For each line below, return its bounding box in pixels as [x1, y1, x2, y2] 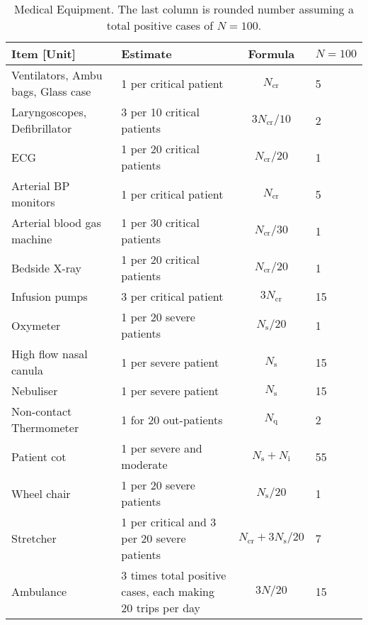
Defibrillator [11, 120, 72, 136]
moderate [121, 456, 168, 472]
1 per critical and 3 [121, 514, 217, 530]
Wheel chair [11, 485, 71, 502]
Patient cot [11, 448, 67, 465]
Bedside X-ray [11, 259, 82, 276]
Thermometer [11, 419, 79, 436]
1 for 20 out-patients [121, 411, 223, 428]
